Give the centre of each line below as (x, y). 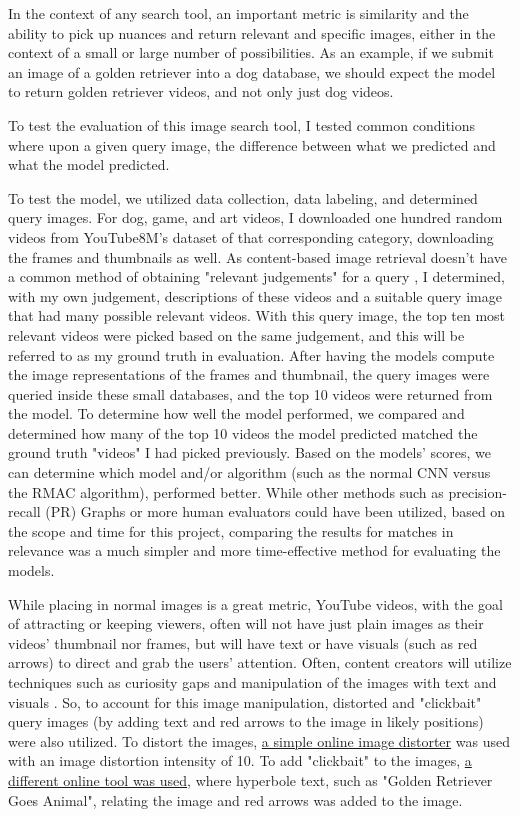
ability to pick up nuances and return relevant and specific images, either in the (252, 32)
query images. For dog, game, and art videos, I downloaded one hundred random (255, 217)
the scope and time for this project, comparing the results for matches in (231, 530)
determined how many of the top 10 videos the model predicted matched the (243, 432)
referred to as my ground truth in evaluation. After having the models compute (251, 354)
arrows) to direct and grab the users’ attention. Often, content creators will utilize (260, 662)
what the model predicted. (89, 164)
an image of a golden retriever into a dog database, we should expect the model (252, 71)
